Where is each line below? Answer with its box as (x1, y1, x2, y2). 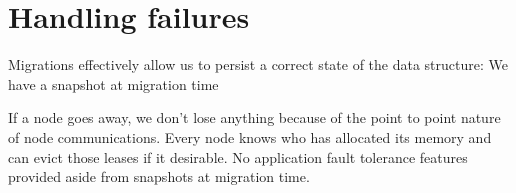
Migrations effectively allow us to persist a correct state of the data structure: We (8, 54, 508, 75)
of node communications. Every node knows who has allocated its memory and (8, 126, 492, 147)
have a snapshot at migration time (8, 73, 219, 94)
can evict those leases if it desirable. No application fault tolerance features (8, 146, 468, 167)
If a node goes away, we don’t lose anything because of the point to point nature (8, 107, 501, 128)
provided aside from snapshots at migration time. (8, 166, 310, 187)
